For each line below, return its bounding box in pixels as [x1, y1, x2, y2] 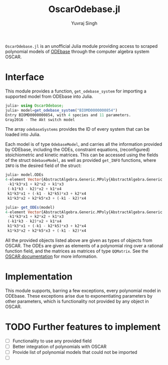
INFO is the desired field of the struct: [5, 162, 82, 169]
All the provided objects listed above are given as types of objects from [5, 237, 152, 243]
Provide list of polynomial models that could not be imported [12, 349, 137, 355]
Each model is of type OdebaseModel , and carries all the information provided [5, 141, 162, 147]
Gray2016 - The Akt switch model [5, 117, 75, 122]
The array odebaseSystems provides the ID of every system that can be [5, 126, 149, 132]
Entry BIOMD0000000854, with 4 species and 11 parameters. [5, 112, 131, 118]
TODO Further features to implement [5, 321, 161, 332]
